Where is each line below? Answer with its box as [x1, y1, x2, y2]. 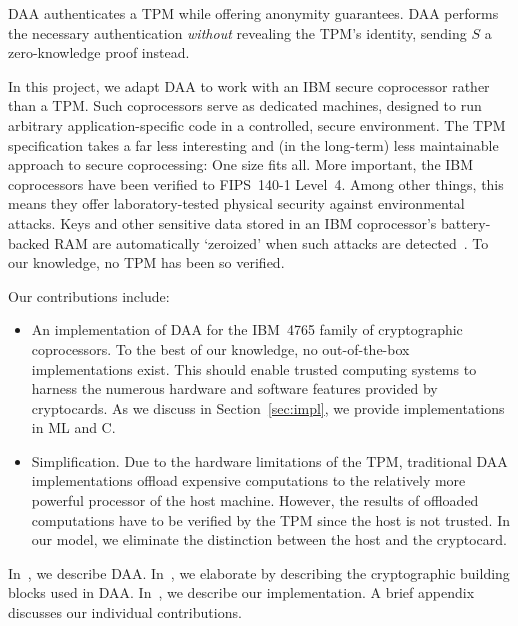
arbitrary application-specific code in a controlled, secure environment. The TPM [8, 114, 506, 135]
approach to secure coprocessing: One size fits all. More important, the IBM [8, 154, 474, 175]
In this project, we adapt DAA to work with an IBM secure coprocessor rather [8, 75, 490, 96]
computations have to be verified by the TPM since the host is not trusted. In [31, 509, 510, 530]
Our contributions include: [8, 285, 170, 306]
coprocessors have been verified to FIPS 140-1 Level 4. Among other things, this [8, 173, 504, 194]
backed [8, 232, 50, 253]
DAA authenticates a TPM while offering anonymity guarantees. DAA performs [8, 3, 499, 23]
